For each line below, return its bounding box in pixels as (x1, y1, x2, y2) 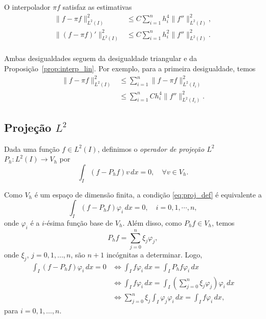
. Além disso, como (122, 217, 182, 228)
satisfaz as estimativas (62, 2, 132, 12)
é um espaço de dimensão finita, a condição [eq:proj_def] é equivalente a (34, 189, 262, 200)
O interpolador (4, 2, 51, 12)
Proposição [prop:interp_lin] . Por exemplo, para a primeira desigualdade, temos (4, 63, 256, 73)
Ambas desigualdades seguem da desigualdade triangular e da (4, 53, 197, 64)
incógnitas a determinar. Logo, (106, 249, 203, 260)
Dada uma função (4, 143, 60, 154)
